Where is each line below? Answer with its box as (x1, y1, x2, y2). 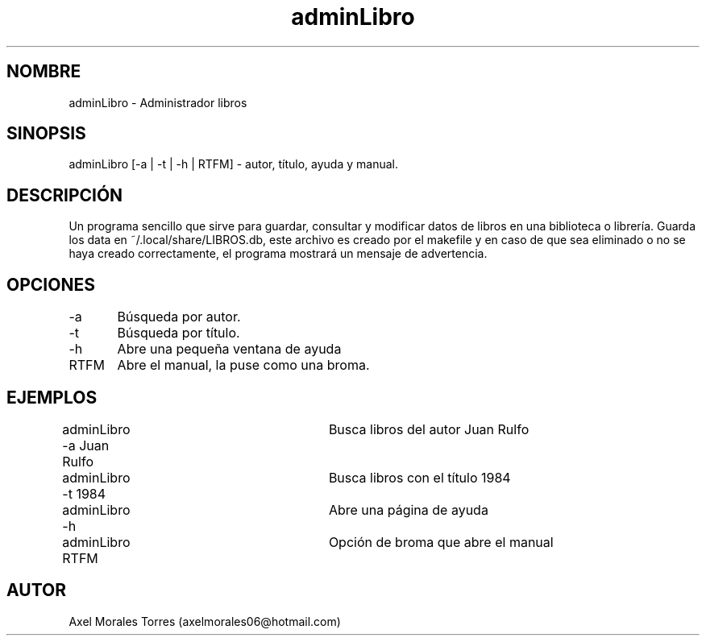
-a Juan (62, 437, 110, 454)
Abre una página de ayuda (328, 501, 488, 518)
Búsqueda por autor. (117, 309, 241, 325)
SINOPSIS (6, 123, 86, 144)
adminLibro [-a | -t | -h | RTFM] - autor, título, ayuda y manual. (69, 157, 398, 172)
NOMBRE (6, 61, 81, 82)
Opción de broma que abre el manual (328, 533, 554, 550)
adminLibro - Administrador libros (69, 95, 247, 110)
